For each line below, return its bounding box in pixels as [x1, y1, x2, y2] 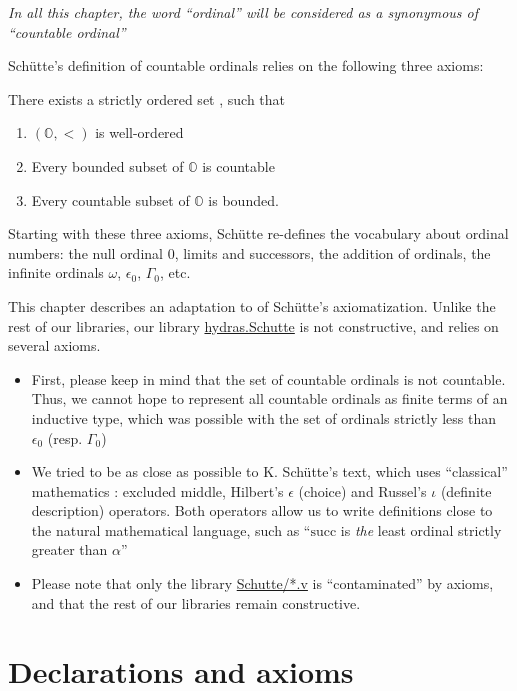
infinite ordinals [8, 262, 104, 283]
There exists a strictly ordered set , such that [8, 88, 286, 109]
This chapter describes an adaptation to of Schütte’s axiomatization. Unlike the [8, 295, 496, 316]
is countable [202, 155, 275, 176]
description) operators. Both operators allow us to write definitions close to [31, 500, 493, 521]
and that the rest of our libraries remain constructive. [31, 592, 361, 613]
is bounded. [208, 189, 279, 210]
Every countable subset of [31, 189, 190, 210]
